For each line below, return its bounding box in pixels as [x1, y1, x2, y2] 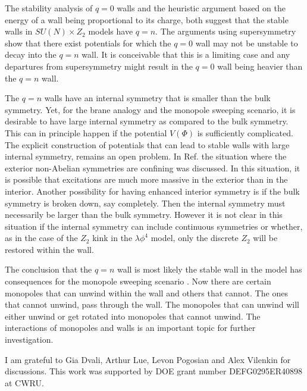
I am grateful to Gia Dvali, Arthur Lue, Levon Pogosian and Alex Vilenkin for [5, 353, 291, 365]
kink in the [92, 232, 133, 244]
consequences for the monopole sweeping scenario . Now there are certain [5, 275, 271, 287]
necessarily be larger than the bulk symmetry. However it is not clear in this [5, 208, 283, 221]
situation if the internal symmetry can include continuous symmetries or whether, [5, 220, 303, 232]
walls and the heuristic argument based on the [117, 2, 286, 14]
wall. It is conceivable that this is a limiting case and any [82, 48, 290, 61]
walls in [5, 25, 33, 37]
